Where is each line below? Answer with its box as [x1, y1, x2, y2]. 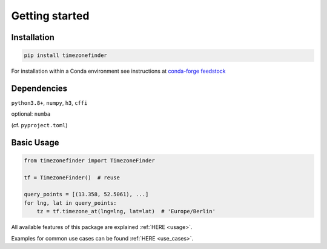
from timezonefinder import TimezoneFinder [24, 157, 156, 164]
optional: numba [11, 110, 51, 118]
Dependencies [11, 83, 68, 93]
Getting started [11, 9, 90, 22]
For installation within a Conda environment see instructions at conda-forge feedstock [11, 67, 226, 75]
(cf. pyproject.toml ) [11, 121, 68, 128]
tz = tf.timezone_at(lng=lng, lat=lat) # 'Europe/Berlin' [36, 208, 216, 215]
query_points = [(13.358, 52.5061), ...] [24, 191, 149, 198]
